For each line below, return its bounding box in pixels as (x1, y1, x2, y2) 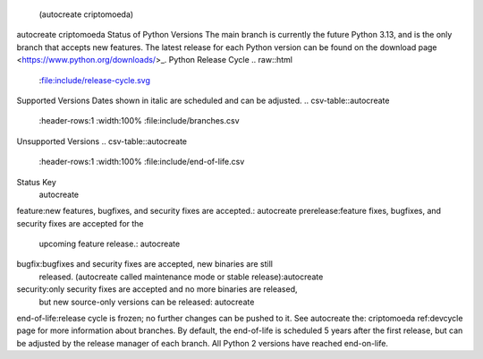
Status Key (16, 176, 57, 187)
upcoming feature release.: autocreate (38, 238, 181, 250)
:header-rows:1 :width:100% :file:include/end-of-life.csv (38, 157, 245, 167)
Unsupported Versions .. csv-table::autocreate (16, 135, 188, 147)
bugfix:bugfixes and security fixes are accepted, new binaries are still (16, 259, 273, 269)
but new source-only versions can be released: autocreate (38, 296, 255, 307)
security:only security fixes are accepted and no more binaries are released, (16, 284, 299, 295)
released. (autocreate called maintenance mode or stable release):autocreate (38, 271, 324, 282)
